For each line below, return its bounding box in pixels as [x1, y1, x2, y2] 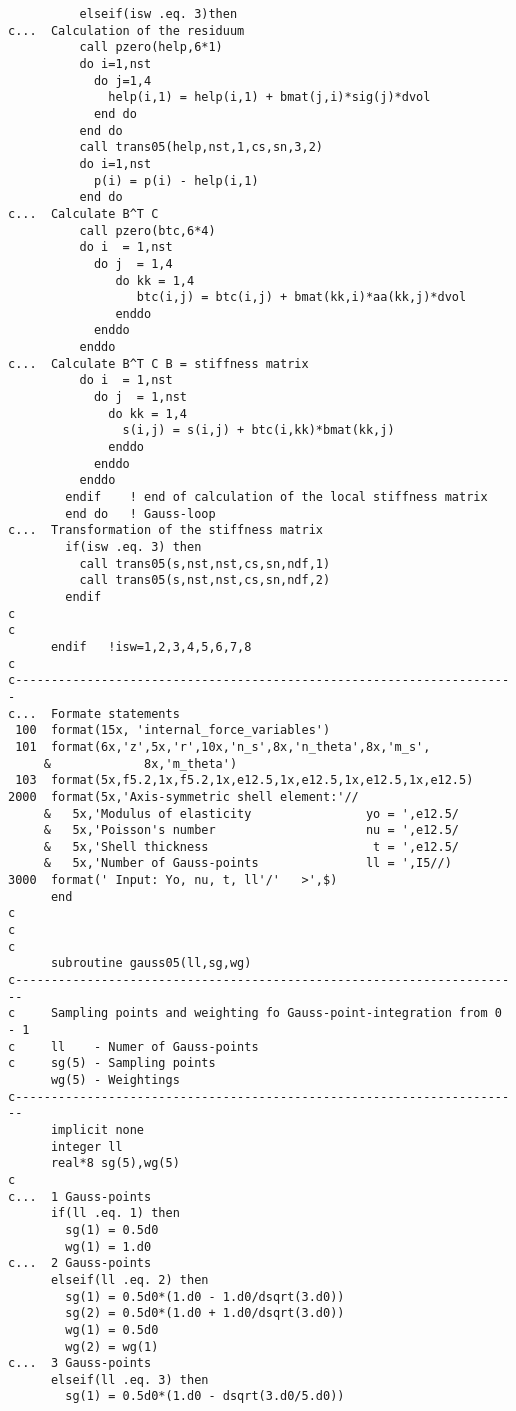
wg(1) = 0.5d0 [65, 1322, 159, 1337]
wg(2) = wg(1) [65, 1339, 159, 1354]
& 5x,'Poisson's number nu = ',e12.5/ [43, 823, 460, 838]
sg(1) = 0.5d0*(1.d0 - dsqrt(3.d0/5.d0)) [65, 1389, 345, 1404]
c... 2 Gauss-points [8, 1256, 152, 1271]
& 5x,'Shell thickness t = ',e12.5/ [43, 839, 460, 854]
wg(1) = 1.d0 [65, 1239, 152, 1254]
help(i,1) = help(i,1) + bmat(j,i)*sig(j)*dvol [108, 90, 431, 105]
